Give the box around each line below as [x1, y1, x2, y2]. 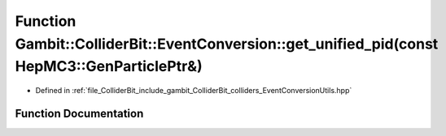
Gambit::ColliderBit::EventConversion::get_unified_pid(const [15, 35, 439, 53]
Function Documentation [15, 106, 144, 121]
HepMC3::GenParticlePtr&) [15, 57, 203, 76]
